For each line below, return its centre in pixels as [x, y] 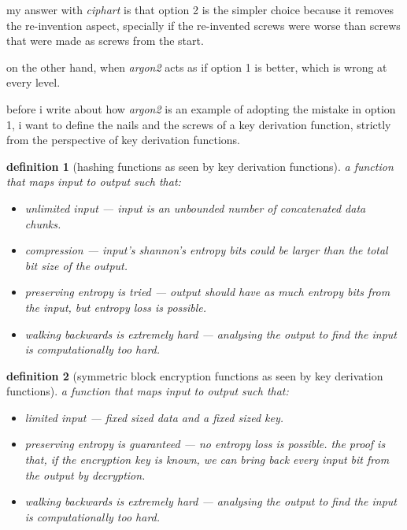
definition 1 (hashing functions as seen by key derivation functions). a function [200, 166]
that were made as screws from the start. [105, 41]
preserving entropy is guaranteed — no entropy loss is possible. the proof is [205, 444]
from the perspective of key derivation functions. [124, 140]
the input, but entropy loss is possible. [116, 307]
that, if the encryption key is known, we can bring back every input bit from [207, 460]
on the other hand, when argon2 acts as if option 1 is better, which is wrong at [197, 67]
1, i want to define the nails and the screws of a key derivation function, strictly [199, 124]
